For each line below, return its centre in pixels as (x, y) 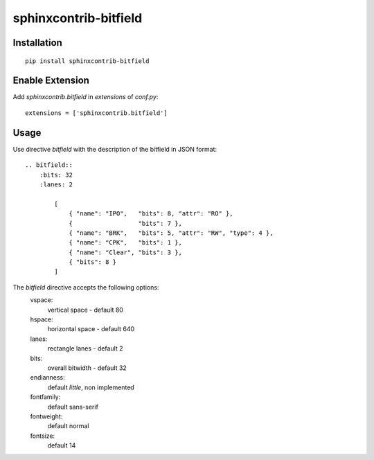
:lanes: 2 (56, 184)
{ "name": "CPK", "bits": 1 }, (126, 243)
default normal (68, 426)
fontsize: (43, 436)
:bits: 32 (56, 175)
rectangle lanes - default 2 (85, 348)
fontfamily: (45, 397)
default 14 (62, 445)
